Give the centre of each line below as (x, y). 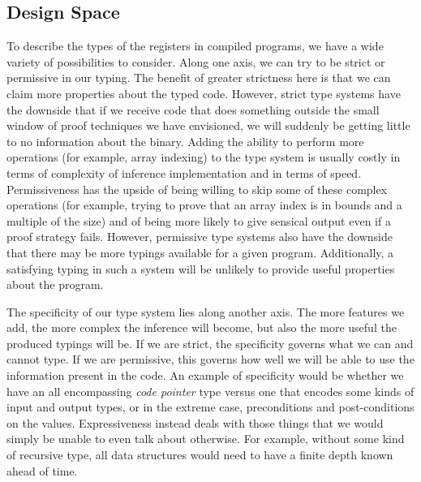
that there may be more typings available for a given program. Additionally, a (200, 252)
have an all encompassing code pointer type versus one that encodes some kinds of (210, 391)
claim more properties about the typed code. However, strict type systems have (204, 93)
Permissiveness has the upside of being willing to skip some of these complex (197, 189)
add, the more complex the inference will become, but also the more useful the (202, 327)
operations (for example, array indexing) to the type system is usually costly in (204, 157)
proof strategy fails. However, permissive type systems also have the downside (200, 237)
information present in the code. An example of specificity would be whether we (205, 375)
